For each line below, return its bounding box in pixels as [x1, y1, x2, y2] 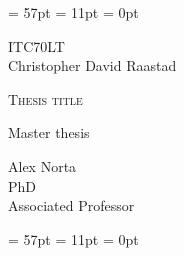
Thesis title [8, 88, 83, 109]
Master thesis [8, 122, 90, 143]
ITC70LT [8, 35, 65, 56]
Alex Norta [8, 155, 77, 176]
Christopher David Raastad [8, 55, 177, 76]
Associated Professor [8, 195, 135, 216]
